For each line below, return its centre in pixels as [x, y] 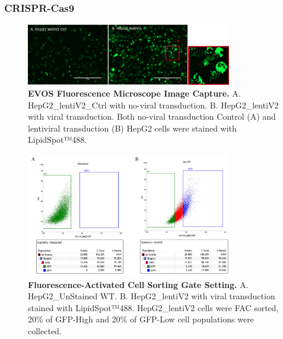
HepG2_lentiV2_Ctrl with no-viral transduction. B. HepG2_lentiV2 [153, 105]
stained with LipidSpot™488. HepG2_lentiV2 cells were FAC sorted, [153, 307]
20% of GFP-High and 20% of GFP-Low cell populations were [141, 319]
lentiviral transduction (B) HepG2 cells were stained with [132, 128]
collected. [45, 330]
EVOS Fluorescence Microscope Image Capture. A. [134, 93]
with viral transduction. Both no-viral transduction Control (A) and [152, 116]
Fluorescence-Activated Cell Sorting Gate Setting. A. [138, 284]
